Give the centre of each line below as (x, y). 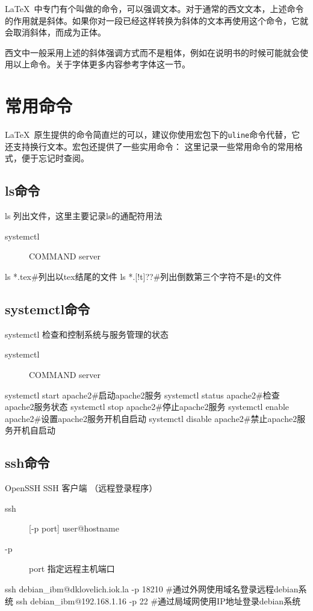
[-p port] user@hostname (74, 528)
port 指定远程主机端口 (72, 569)
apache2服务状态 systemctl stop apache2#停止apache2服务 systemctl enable (147, 407)
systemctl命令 (48, 309)
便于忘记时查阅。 (55, 158)
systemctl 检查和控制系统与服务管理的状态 (87, 334)
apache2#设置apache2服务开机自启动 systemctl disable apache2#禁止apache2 (151, 418)
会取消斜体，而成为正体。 (55, 32)
